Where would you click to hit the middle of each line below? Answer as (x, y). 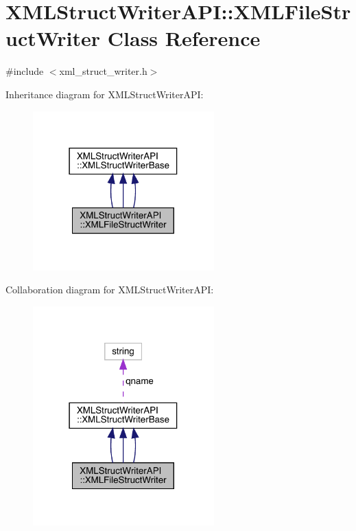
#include (25, 71)
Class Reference (184, 38)
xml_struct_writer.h (103, 71)
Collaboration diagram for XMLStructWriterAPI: (110, 290)
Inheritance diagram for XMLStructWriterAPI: (105, 94)
